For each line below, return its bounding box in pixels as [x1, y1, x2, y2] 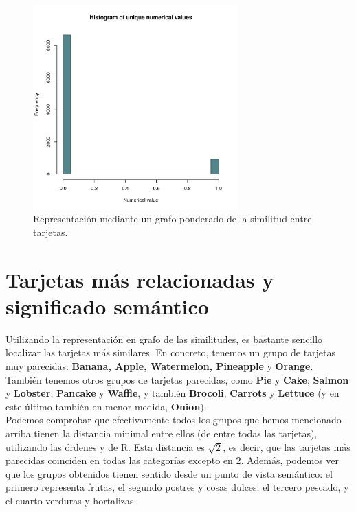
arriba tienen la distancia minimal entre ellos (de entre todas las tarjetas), [5, 426, 318, 441]
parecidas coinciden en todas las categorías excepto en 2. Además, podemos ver [5, 453, 340, 467]
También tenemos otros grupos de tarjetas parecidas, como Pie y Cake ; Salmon [5, 372, 349, 386]
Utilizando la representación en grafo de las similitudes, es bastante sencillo [5, 331, 323, 346]
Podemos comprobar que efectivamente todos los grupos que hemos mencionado [5, 412, 342, 427]
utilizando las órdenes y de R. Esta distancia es [5, 439, 205, 454]
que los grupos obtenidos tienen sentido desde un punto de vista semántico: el [5, 466, 333, 480]
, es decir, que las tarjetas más [223, 439, 351, 454]
